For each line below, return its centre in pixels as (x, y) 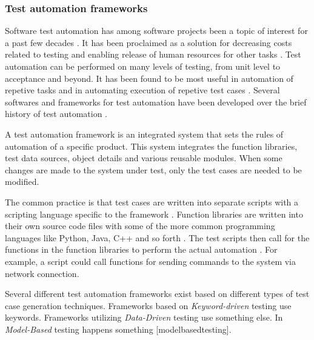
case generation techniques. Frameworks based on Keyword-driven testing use (148, 305)
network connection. (42, 273)
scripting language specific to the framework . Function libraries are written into (154, 214)
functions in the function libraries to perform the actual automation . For (141, 249)
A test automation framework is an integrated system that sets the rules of (144, 134)
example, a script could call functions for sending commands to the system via (151, 261)
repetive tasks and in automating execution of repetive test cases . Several (142, 90)
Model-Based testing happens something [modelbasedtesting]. (118, 329)
